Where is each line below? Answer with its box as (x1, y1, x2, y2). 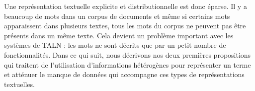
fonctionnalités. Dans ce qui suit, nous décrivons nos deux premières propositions (4, 49, 251, 60)
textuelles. (4, 79, 35, 89)
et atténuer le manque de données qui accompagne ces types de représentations (4, 69, 245, 80)
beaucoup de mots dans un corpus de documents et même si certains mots (4, 10, 230, 21)
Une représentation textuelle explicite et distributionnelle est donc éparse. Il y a (4, 1, 247, 11)
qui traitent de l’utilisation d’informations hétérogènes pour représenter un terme (4, 59, 251, 70)
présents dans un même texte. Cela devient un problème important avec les (4, 30, 234, 40)
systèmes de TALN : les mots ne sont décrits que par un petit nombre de (4, 40, 226, 50)
